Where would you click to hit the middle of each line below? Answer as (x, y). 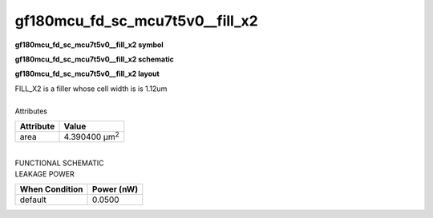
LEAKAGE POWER (45, 174)
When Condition (51, 189)
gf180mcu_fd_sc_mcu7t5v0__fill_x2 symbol (89, 45)
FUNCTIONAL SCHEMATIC (59, 163)
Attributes (31, 111)
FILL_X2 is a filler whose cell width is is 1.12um (91, 89)
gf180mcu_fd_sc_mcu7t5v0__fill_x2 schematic (94, 59)
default (33, 200)
